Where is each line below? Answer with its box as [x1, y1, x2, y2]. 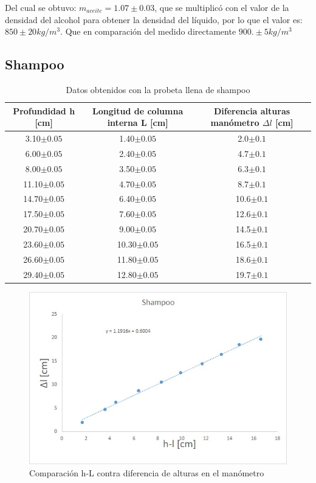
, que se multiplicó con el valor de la [154, 1, 289, 13]
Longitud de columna [92, 104, 184, 117]
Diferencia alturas [213, 104, 290, 117]
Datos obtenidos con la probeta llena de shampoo [66, 83, 250, 96]
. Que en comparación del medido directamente [60, 25, 236, 38]
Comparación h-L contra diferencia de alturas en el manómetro [29, 466, 264, 479]
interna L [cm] [107, 116, 168, 129]
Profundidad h [13, 104, 75, 117]
